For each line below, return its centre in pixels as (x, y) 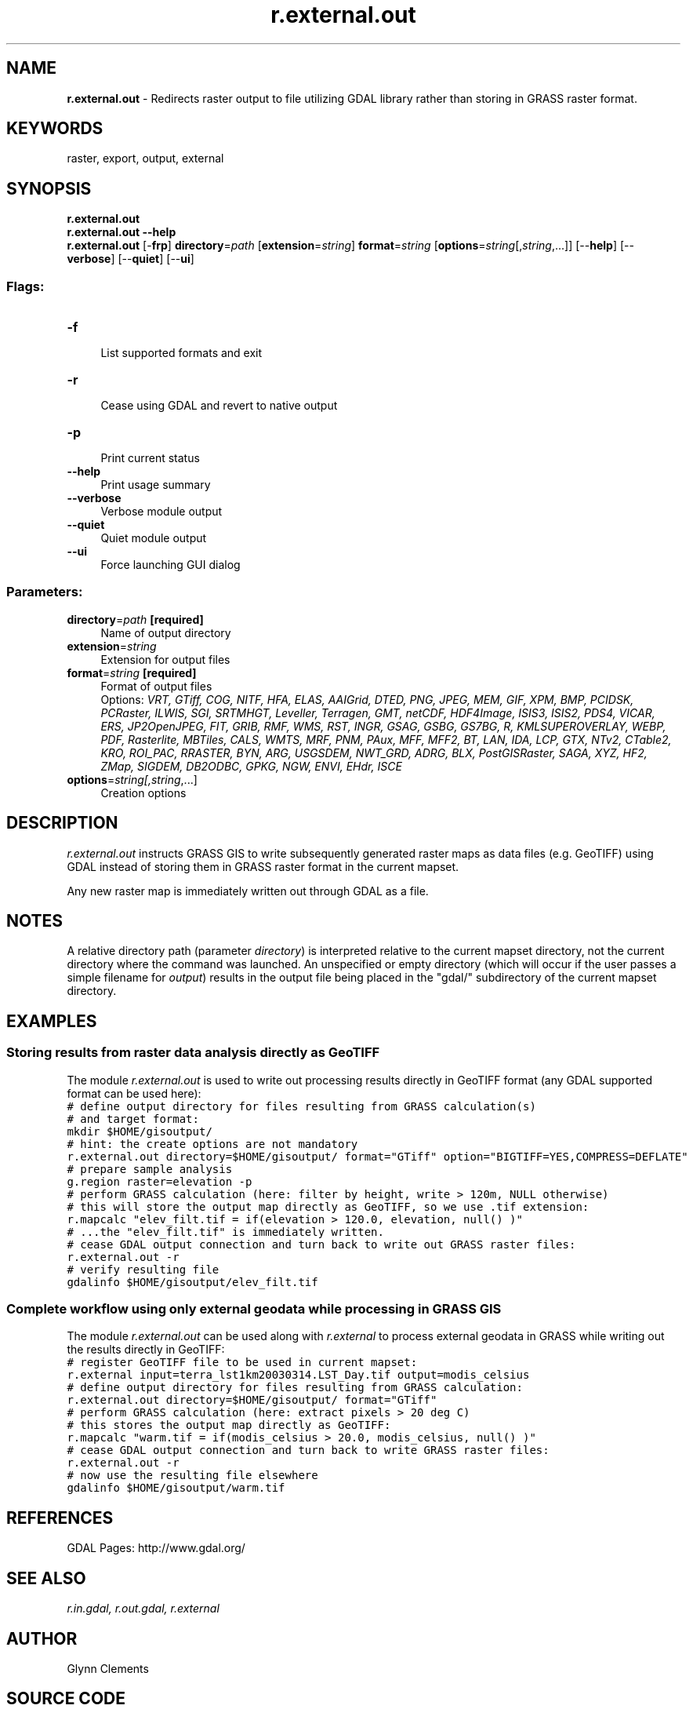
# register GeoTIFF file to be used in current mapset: (242, 1363)
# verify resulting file (143, 1269)
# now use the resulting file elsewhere (192, 1476)
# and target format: (133, 1119)
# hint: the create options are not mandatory (212, 1144)
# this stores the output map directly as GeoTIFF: (229, 1425)
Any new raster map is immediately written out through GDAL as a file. (248, 891)
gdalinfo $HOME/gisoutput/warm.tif (176, 1488)
